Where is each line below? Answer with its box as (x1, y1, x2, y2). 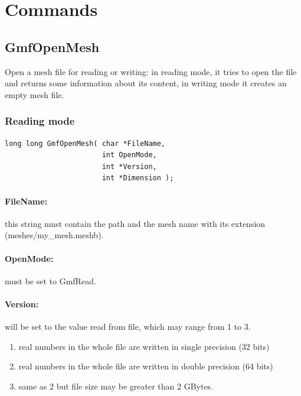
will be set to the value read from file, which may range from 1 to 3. (5, 320, 251, 333)
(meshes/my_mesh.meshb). (5, 229, 104, 241)
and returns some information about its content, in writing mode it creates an (5, 77, 287, 89)
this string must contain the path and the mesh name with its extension (5, 217, 266, 229)
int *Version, (102, 162, 157, 171)
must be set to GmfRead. (5, 274, 96, 287)
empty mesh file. (5, 88, 64, 100)
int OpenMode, (102, 151, 157, 160)
